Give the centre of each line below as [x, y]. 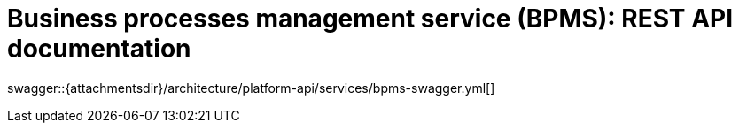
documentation [99, 49]
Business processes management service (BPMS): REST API [370, 19]
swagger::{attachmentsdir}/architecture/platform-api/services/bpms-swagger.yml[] [251, 88]
